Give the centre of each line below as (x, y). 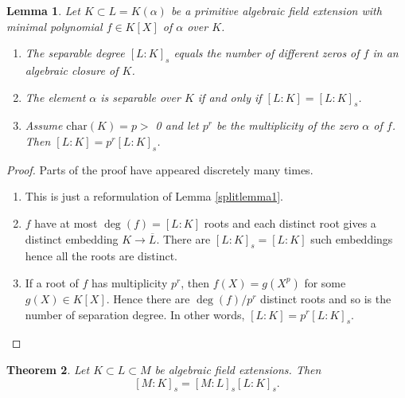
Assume (44, 125)
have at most (66, 222)
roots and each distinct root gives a (290, 222)
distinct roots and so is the (326, 298)
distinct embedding (72, 238)
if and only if (230, 97)
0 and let (177, 125)
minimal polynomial (55, 26)
